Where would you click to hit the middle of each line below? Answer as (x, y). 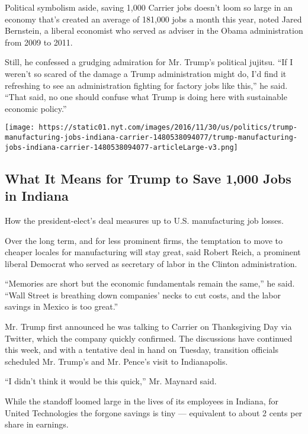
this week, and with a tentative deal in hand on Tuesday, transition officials (142, 350)
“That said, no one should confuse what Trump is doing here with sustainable (146, 97)
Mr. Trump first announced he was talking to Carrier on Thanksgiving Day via (148, 327)
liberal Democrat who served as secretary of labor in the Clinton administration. (151, 263)
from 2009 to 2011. (39, 42)
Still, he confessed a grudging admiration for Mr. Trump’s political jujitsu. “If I (149, 62)
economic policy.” (36, 108)
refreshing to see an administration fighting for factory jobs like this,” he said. (146, 85)
